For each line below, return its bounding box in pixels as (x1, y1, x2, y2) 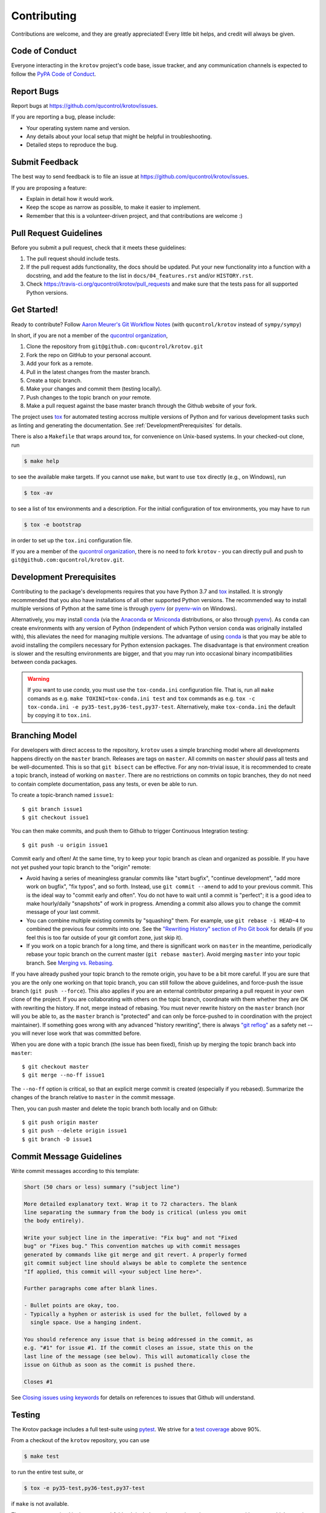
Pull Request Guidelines (11, 228, 103, 238)
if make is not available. (11, 1500, 69, 1507)
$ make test (24, 1452, 60, 1460)
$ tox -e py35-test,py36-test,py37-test (24, 1485, 145, 1491)
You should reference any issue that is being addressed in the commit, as (24, 1336, 254, 1343)
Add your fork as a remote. (26, 360, 93, 367)
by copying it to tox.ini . (27, 712, 92, 719)
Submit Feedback (11, 157, 78, 168)
